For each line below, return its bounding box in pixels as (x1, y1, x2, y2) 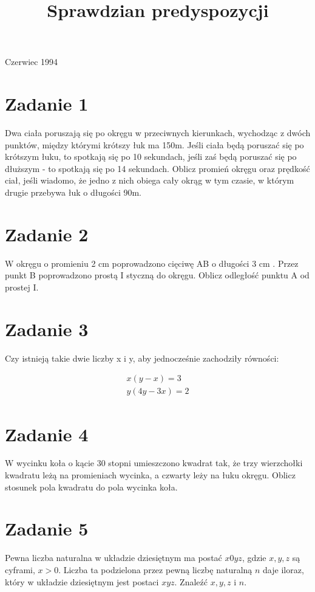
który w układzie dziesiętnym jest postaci (5, 575, 159, 588)
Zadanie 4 (5, 421, 89, 446)
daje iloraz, (263, 563, 304, 576)
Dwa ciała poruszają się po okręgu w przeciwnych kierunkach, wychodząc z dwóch (5, 126, 311, 139)
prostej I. (5, 280, 39, 293)
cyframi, (5, 563, 35, 576)
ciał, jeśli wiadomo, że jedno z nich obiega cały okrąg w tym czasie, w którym (5, 174, 294, 187)
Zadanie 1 (5, 91, 89, 116)
